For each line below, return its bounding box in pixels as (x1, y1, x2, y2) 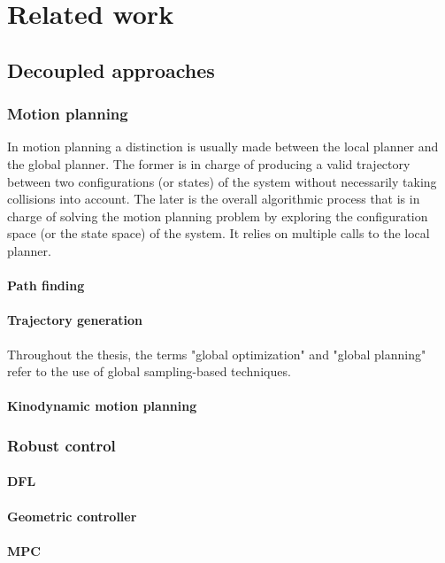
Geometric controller (7, 506, 137, 525)
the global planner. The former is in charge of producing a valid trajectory (7, 154, 410, 173)
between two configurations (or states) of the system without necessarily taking (7, 172, 437, 190)
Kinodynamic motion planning (7, 397, 197, 415)
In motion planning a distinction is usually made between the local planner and (7, 137, 439, 156)
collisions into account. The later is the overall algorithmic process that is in (7, 189, 420, 208)
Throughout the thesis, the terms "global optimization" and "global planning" (7, 344, 426, 363)
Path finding (7, 276, 85, 295)
